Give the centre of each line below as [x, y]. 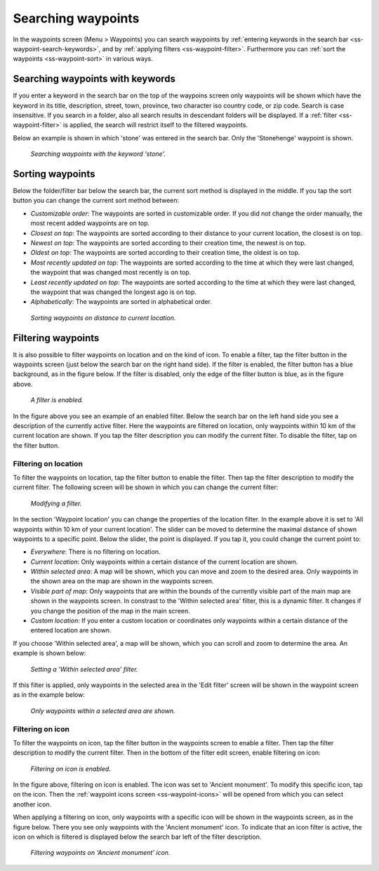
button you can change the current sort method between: [96, 201]
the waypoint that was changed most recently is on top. [111, 272]
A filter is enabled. [57, 400]
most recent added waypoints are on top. [90, 223]
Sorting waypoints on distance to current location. [103, 318]
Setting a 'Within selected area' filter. [84, 669]
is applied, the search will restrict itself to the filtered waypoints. [156, 125]
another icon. [32, 804]
